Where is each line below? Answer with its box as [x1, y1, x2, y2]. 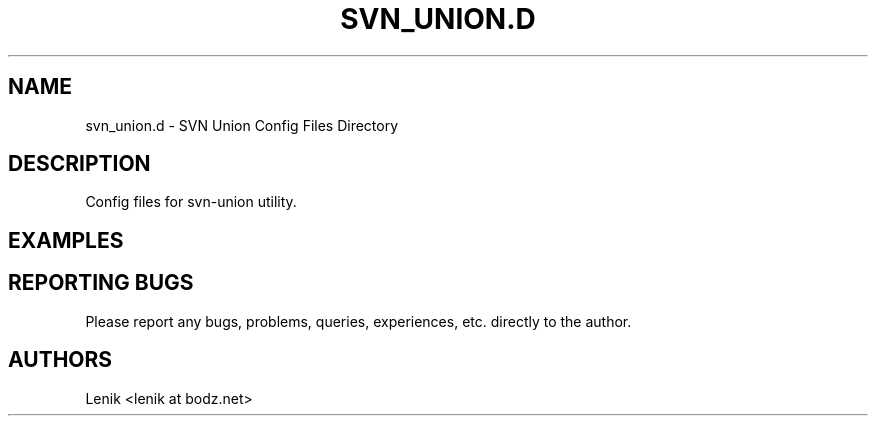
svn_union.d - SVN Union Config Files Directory [85, 116, 399, 134]
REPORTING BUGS [8, 270, 194, 296]
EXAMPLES [8, 227, 124, 253]
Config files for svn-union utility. [85, 193, 297, 211]
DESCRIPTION [8, 151, 151, 177]
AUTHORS [8, 347, 113, 373]
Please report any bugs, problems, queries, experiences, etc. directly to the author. [85, 312, 632, 330]
